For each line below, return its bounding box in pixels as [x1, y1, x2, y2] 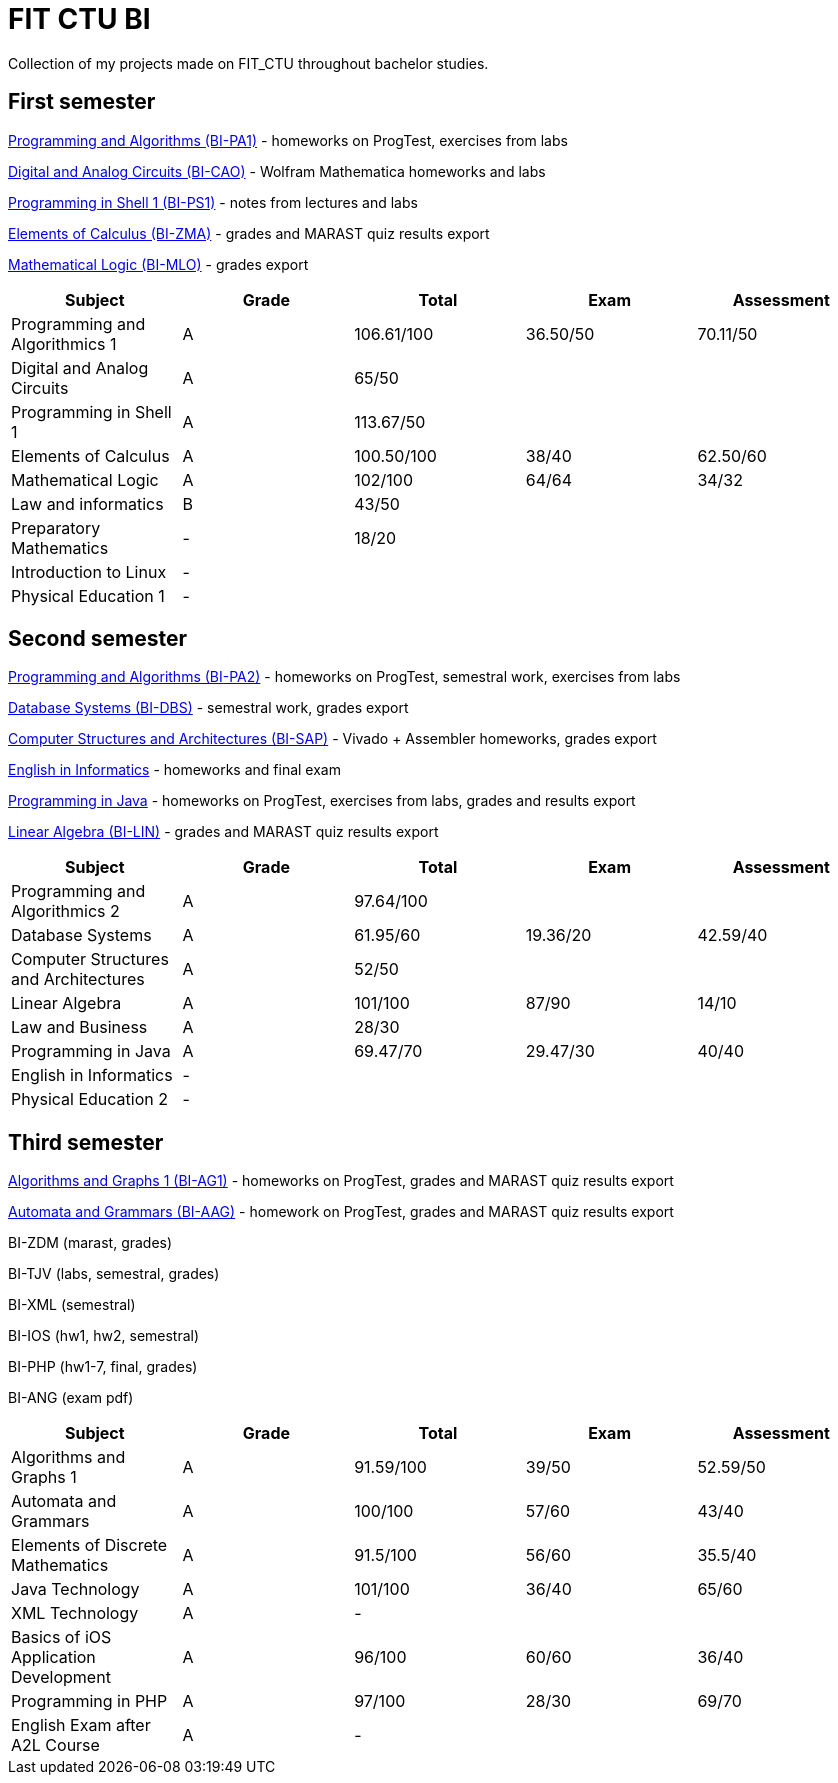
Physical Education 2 [11, 1089, 168, 1110]
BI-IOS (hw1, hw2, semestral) [8, 1327, 200, 1345]
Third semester [8, 1129, 164, 1155]
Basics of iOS [11, 1627, 112, 1648]
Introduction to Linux [11, 561, 167, 582]
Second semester [8, 626, 188, 652]
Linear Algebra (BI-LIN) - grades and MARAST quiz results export [8, 823, 439, 841]
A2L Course [11, 1735, 100, 1756]
